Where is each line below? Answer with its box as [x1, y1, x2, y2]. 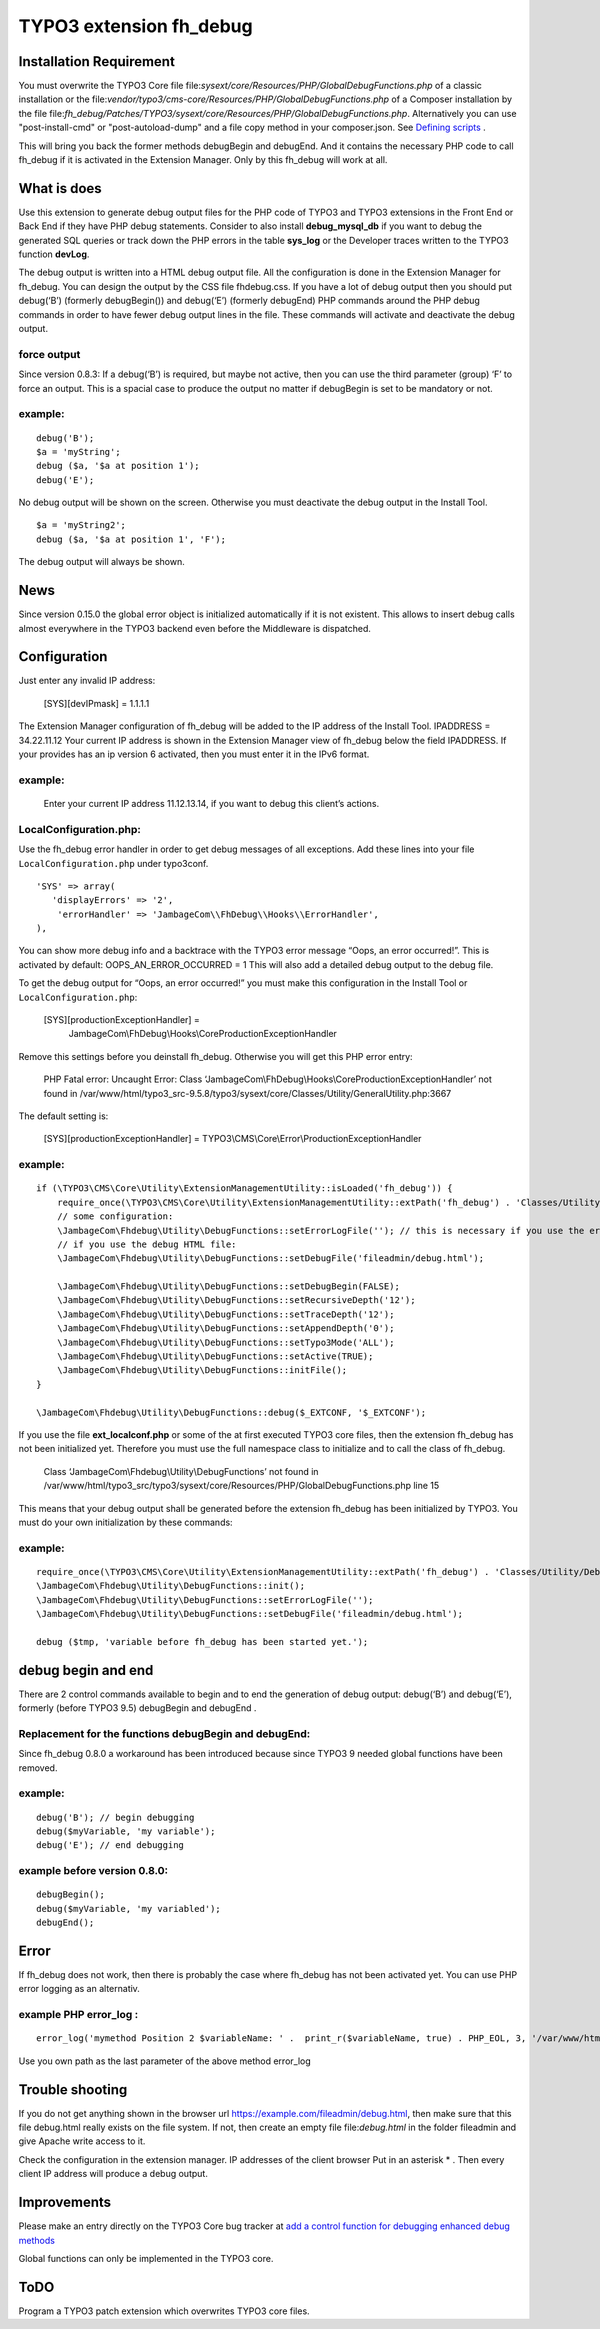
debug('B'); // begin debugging [36, 1811, 195, 1823]
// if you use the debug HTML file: [56, 1238, 237, 1250]
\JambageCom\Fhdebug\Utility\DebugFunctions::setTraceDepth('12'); [56, 1308, 395, 1320]
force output [18, 347, 81, 361]
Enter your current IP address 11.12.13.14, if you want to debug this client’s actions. [43, 797, 380, 809]
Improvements [18, 2194, 112, 2211]
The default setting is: [18, 1110, 109, 1122]
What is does [18, 180, 102, 197]
